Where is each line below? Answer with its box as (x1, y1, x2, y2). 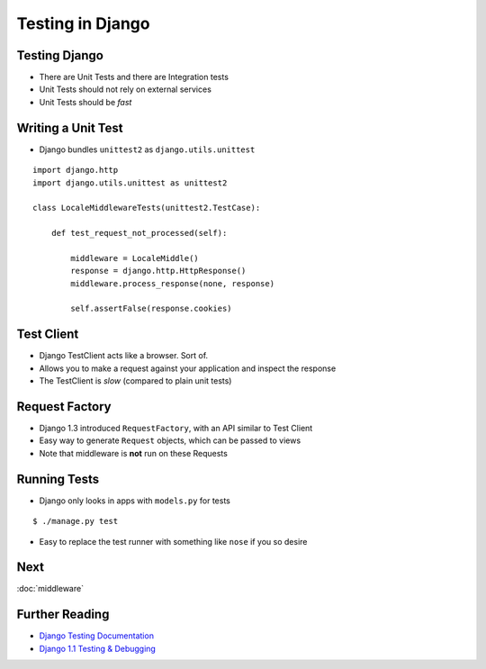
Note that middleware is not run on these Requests (39, 448, 229, 458)
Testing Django (16, 48, 103, 63)
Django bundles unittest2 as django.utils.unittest (39, 144, 256, 155)
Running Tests (16, 471, 99, 486)
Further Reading (16, 607, 110, 622)
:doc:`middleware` (16, 583, 85, 594)
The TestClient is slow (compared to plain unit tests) (39, 375, 232, 386)
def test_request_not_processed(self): (50, 228, 228, 239)
